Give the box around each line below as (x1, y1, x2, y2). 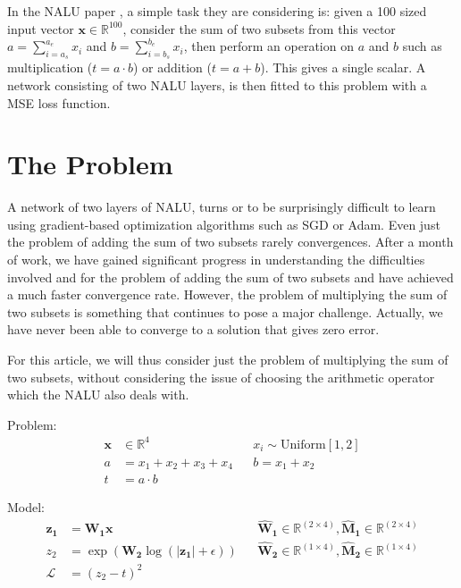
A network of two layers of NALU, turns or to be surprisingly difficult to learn (7, 197, 436, 216)
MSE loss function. (7, 93, 111, 112)
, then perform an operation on (183, 37, 354, 55)
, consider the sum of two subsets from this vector (122, 19, 396, 38)
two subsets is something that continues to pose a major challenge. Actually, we (7, 302, 443, 321)
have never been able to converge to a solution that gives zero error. (7, 320, 380, 339)
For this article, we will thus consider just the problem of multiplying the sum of (7, 350, 448, 369)
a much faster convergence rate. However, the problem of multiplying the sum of (7, 285, 448, 304)
